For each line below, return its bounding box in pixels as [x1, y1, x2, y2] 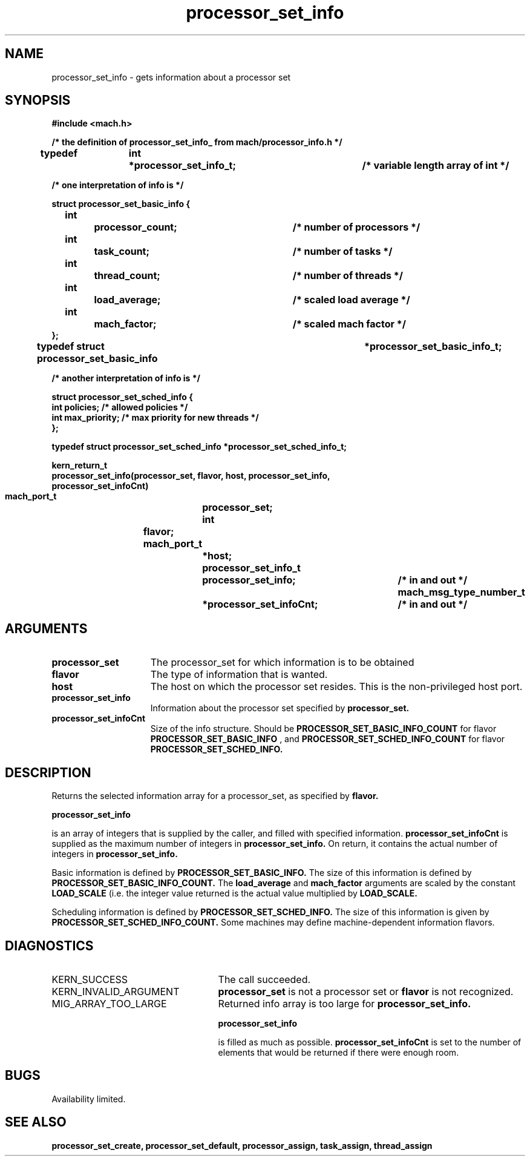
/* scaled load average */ [292, 294, 410, 306]
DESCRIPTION [5, 765, 91, 780]
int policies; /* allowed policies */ [51, 402, 188, 413]
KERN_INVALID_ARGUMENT [51, 985, 180, 998]
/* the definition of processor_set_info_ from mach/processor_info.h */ [51, 137, 342, 148]
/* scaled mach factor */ [292, 318, 406, 331]
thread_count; [94, 269, 160, 282]
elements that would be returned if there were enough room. [218, 1047, 459, 1057]
